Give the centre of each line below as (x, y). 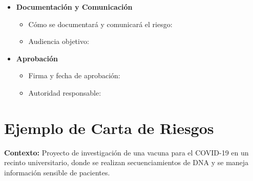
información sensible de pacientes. (57, 172)
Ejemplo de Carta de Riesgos (109, 128)
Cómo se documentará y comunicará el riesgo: (100, 24)
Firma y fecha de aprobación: (74, 75)
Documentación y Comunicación (74, 7)
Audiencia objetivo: (59, 41)
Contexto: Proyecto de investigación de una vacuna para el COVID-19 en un (126, 152)
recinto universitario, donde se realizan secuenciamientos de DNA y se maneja (126, 162)
